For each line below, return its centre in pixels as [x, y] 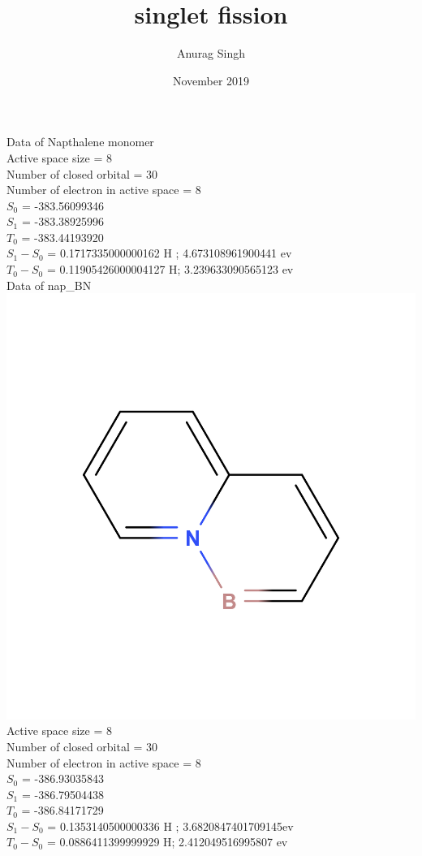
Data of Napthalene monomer [80, 142]
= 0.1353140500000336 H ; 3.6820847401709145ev [170, 826]
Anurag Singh [211, 53]
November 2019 [211, 80]
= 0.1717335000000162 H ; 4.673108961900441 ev [170, 253]
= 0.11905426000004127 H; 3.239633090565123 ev [170, 269]
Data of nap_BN [49, 285]
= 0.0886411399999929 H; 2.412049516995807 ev [167, 842]
